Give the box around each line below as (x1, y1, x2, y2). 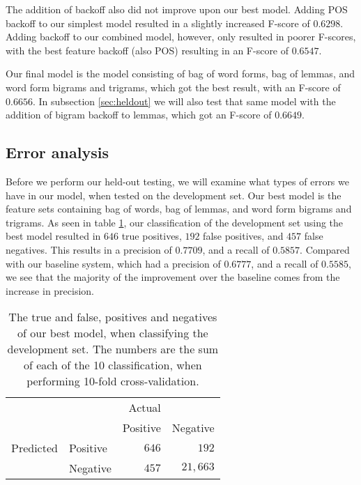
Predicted (11, 440, 58, 456)
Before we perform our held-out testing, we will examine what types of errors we (6, 174, 349, 188)
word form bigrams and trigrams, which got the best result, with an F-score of (6, 79, 341, 94)
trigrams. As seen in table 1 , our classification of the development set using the (6, 215, 344, 229)
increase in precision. (6, 283, 95, 298)
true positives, (121, 229, 182, 243)
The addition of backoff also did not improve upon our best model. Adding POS (6, 2, 348, 16)
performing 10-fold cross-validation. (26, 373, 199, 390)
